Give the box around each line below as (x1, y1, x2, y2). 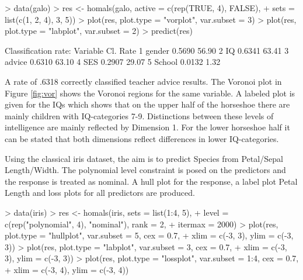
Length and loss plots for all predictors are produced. (5, 186, 195, 199)
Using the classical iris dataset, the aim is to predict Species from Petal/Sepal (5, 152, 283, 164)
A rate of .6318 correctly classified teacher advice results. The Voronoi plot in (5, 75, 282, 87)
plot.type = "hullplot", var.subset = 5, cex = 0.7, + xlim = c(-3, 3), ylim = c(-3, (5, 229, 294, 241)
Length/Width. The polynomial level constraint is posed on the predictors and (5, 164, 286, 176)
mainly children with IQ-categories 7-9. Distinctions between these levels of (5, 109, 274, 122)
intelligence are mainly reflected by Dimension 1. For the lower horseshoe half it (5, 121, 290, 133)
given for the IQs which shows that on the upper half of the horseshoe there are (5, 98, 290, 110)
